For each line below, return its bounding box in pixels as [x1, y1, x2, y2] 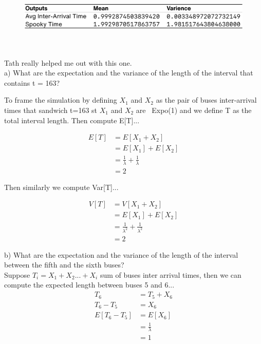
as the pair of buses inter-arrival [156, 94, 257, 105]
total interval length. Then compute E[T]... [4, 114, 140, 125]
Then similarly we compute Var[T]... [4, 181, 119, 192]
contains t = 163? [4, 77, 60, 88]
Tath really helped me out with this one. [4, 57, 132, 68]
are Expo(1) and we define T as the [136, 104, 252, 115]
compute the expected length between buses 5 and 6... [4, 279, 175, 290]
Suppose [4, 269, 30, 280]
